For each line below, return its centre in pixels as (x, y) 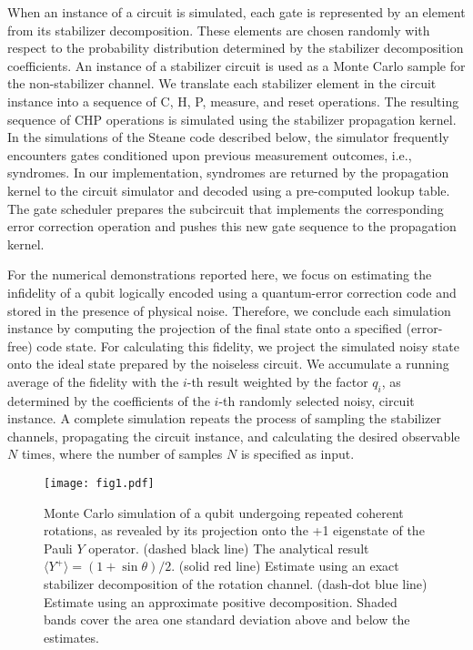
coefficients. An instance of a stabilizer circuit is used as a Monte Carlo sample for (236, 65)
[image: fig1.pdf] (99, 484)
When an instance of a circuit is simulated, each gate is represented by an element (236, 12)
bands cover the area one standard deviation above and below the (227, 620)
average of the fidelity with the (93, 381)
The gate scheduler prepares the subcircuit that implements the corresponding (226, 208)
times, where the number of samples (122, 454)
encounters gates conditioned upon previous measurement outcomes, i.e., (210, 154)
